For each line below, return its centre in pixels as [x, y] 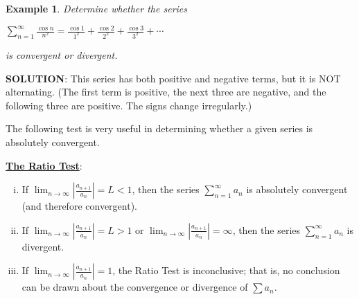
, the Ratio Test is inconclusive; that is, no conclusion [226, 270]
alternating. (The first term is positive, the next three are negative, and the [166, 92]
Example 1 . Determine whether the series [97, 8]
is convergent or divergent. [62, 54]
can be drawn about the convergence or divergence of [135, 287]
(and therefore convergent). [79, 206]
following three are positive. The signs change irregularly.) [129, 105]
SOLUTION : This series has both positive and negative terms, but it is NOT [173, 78]
